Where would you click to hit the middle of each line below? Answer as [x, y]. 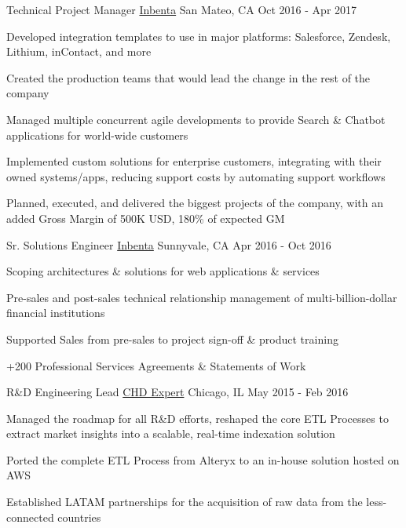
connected [30, 517]
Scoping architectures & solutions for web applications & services [163, 271]
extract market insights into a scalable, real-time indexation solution [171, 433]
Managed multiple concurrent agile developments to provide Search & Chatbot [196, 119]
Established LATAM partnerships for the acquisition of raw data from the [185, 502]
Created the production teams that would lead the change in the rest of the [188, 77]
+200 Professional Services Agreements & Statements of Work [156, 365]
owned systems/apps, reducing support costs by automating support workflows [196, 176]
